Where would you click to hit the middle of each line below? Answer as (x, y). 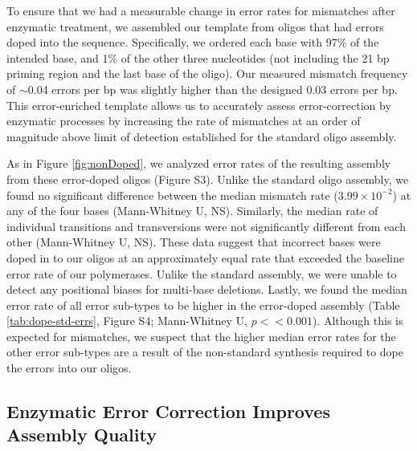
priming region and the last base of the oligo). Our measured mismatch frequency (207, 73)
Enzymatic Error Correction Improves (168, 411)
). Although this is (358, 321)
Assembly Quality (82, 435)
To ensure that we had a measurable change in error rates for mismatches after (201, 10)
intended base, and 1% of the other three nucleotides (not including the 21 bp (198, 57)
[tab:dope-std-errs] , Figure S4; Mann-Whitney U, (127, 321)
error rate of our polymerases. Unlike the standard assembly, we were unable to (202, 273)
